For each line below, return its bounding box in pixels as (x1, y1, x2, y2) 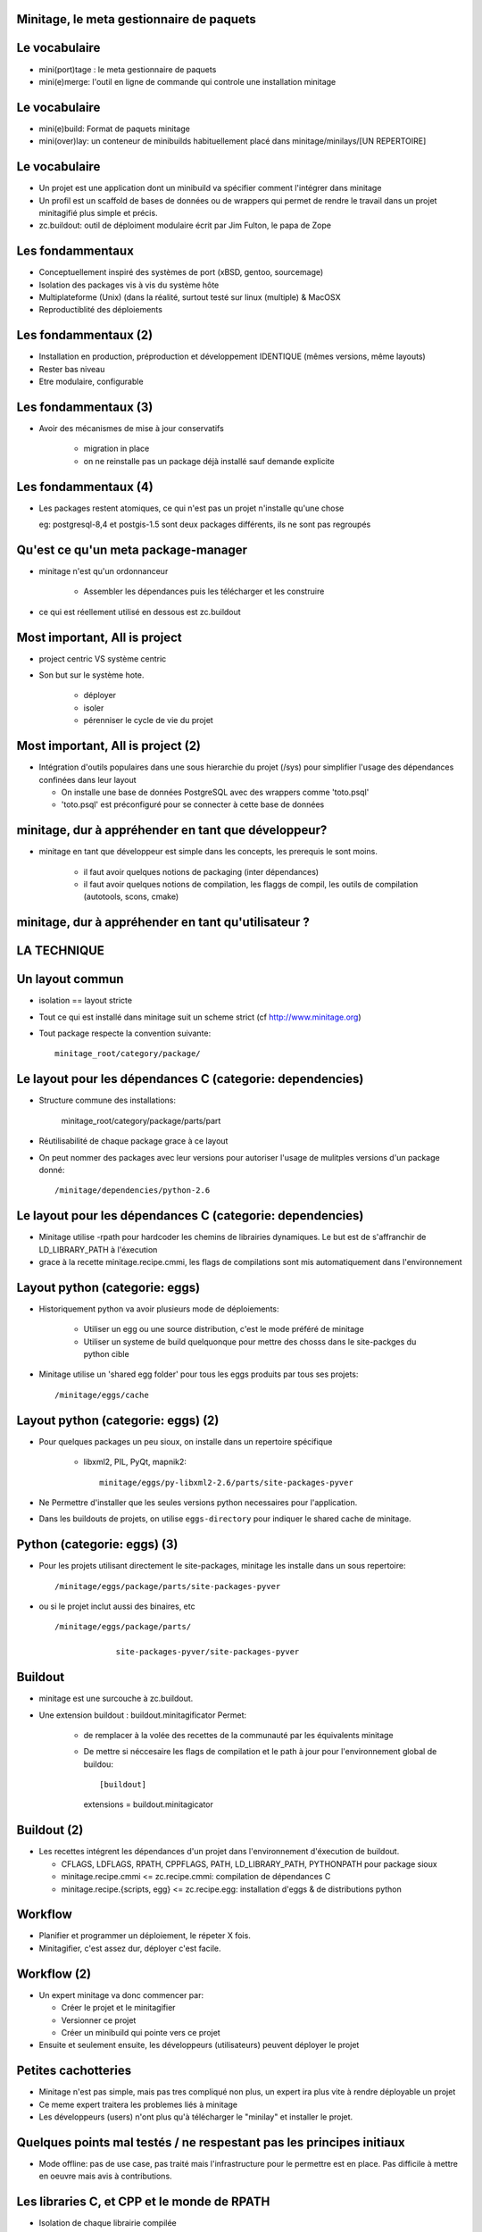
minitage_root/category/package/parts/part (61, 1115, 221, 1126)
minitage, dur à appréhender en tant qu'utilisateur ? (16, 915, 310, 930)
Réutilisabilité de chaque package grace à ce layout (38, 1136, 229, 1146)
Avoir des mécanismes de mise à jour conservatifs (38, 422, 225, 433)
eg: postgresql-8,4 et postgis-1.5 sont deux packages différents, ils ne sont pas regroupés (38, 519, 371, 530)
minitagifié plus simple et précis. (38, 207, 158, 218)
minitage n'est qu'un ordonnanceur (38, 565, 169, 576)
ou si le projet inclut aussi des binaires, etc (38, 1601, 195, 1612)
